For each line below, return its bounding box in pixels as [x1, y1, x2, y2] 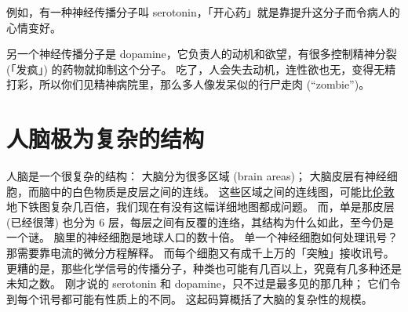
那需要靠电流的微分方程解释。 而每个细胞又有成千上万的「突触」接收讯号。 [6, 245, 395, 261]
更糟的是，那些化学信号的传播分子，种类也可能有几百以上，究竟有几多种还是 [6, 259, 402, 276]
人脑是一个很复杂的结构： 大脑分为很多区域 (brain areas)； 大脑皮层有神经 [6, 168, 387, 184]
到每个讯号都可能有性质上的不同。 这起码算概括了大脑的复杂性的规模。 [6, 290, 373, 307]
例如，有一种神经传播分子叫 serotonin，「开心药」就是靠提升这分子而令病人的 [6, 4, 400, 20]
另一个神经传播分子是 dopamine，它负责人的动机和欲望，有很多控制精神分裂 [6, 45, 397, 62]
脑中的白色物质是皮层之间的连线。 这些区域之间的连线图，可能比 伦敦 [38, 183, 395, 199]
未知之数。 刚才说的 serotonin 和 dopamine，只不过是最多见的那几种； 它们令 [6, 275, 401, 292]
